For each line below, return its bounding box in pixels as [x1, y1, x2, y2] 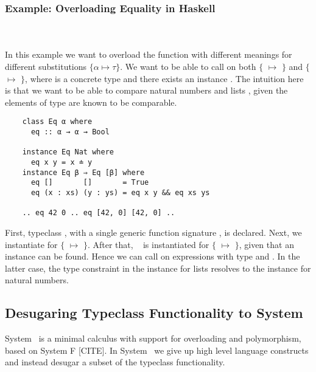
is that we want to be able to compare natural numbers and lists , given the [5, 84, 288, 97]
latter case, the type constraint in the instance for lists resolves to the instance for [5, 261, 311, 274]
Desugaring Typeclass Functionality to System [5, 303, 303, 322]
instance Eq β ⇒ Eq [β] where [22, 168, 145, 177]
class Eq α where [22, 117, 93, 126]
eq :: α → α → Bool [30, 128, 110, 137]
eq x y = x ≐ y [30, 158, 93, 167]
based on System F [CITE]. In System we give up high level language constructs [5, 343, 309, 356]
